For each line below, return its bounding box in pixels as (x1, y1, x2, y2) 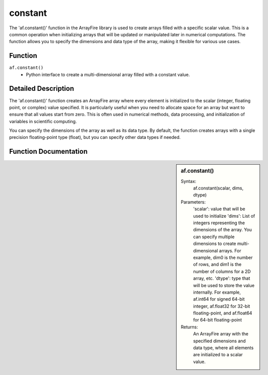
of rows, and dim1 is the (193, 261, 242, 267)
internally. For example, (193, 289, 241, 295)
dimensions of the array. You (193, 227, 252, 233)
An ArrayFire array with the (193, 331, 249, 337)
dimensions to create (193, 241, 237, 247)
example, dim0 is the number (193, 254, 253, 260)
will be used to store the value (193, 282, 255, 288)
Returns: (181, 324, 199, 330)
